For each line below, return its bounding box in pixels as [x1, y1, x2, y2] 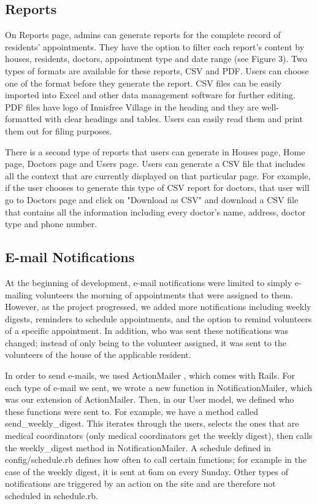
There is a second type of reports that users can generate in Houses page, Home [5, 145, 305, 158]
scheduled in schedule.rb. [5, 489, 98, 502]
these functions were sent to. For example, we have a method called [5, 405, 259, 417]
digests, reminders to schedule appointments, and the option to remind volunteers [5, 312, 312, 325]
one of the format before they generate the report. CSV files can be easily [5, 76, 282, 89]
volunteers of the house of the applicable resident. [5, 348, 191, 361]
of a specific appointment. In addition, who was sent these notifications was [5, 324, 289, 337]
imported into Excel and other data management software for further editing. [5, 88, 296, 101]
